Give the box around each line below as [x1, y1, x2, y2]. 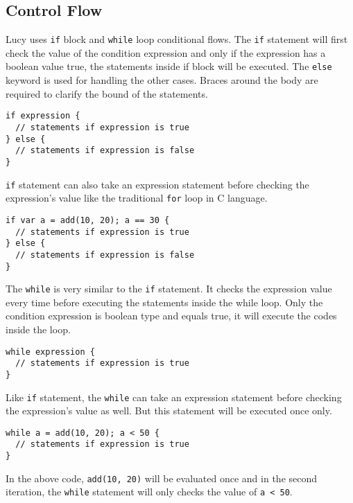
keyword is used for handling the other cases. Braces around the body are [6, 73, 318, 87]
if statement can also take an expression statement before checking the [6, 177, 309, 191]
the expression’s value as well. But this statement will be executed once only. [6, 403, 332, 418]
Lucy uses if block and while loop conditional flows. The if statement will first [6, 32, 348, 46]
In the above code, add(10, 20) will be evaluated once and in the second [6, 470, 318, 485]
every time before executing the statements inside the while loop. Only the [6, 294, 323, 309]
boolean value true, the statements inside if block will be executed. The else [6, 59, 332, 73]
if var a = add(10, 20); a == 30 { [6, 215, 170, 225]
